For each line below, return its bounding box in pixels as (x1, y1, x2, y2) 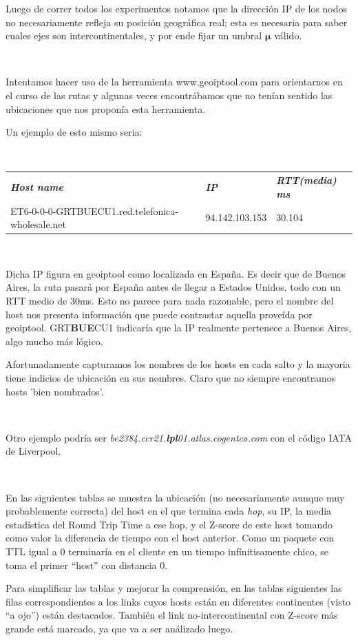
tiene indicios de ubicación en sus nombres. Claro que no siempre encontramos (6, 370, 336, 384)
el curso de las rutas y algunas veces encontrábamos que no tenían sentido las (6, 87, 333, 102)
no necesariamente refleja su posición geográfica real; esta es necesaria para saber (6, 14, 348, 29)
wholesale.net (10, 217, 66, 231)
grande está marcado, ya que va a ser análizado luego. (6, 621, 233, 635)
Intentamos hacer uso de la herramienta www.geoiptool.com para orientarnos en (6, 74, 343, 89)
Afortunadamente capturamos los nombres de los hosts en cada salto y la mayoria (6, 357, 350, 371)
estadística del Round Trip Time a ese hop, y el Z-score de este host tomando (6, 517, 333, 531)
